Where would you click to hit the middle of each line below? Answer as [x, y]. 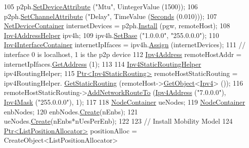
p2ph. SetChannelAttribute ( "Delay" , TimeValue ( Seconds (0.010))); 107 [111, 16]
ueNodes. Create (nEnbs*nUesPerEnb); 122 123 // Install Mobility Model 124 [118, 121]
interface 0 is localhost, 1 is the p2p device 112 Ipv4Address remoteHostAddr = [123, 54]
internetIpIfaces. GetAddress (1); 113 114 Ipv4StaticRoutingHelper [103, 64]
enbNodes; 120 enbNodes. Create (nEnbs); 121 [71, 111]
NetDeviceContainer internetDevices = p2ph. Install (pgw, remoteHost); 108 [117, 26]
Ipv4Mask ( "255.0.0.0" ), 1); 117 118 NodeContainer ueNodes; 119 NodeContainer [124, 102]
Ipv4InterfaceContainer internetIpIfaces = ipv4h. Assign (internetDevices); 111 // [125, 45]
